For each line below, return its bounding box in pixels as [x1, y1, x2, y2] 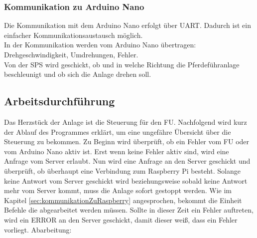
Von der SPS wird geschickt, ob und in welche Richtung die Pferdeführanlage [4, 59, 240, 69]
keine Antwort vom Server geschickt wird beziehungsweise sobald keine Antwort [4, 175, 248, 186]
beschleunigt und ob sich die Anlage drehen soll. [4, 69, 151, 79]
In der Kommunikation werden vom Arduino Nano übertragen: [4, 39, 196, 50]
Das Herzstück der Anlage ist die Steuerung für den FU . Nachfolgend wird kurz [4, 116, 247, 127]
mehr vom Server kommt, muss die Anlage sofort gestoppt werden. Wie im [4, 185, 232, 196]
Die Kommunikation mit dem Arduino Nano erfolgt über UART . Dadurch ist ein [4, 20, 251, 30]
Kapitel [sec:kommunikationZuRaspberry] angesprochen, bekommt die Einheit [4, 195, 242, 205]
